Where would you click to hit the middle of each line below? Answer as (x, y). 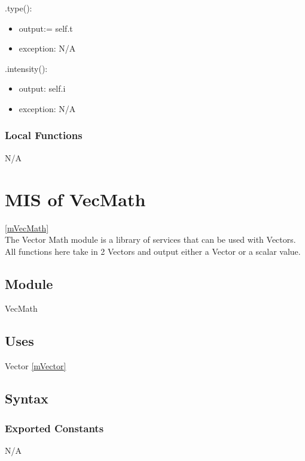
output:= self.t (46, 28)
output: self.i (42, 88)
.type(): (19, 8)
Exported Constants (54, 428)
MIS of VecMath (75, 199)
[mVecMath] (27, 228)
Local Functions (44, 135)
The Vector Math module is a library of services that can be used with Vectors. (150, 239)
